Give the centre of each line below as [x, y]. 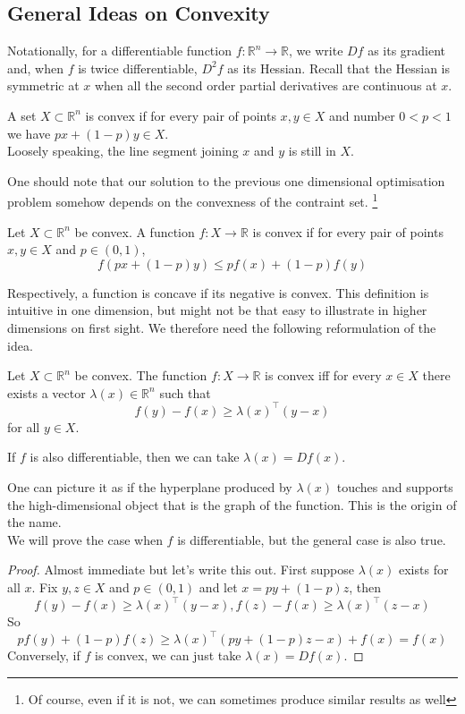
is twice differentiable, [138, 68]
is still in [312, 151]
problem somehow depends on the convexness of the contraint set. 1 [193, 200]
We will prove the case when [85, 539]
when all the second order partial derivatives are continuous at [266, 85]
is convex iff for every [323, 375]
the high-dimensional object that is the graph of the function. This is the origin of [232, 504]
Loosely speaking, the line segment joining [123, 151]
